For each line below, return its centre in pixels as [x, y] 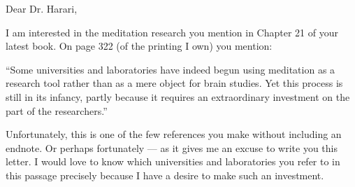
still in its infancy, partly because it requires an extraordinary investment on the [178, 96]
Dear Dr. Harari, [42, 8]
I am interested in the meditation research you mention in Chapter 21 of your [172, 32]
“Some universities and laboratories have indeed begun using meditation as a [171, 69]
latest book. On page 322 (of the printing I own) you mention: [139, 46]
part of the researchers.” [57, 110]
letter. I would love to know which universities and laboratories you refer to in [173, 161]
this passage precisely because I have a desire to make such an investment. [165, 175]
